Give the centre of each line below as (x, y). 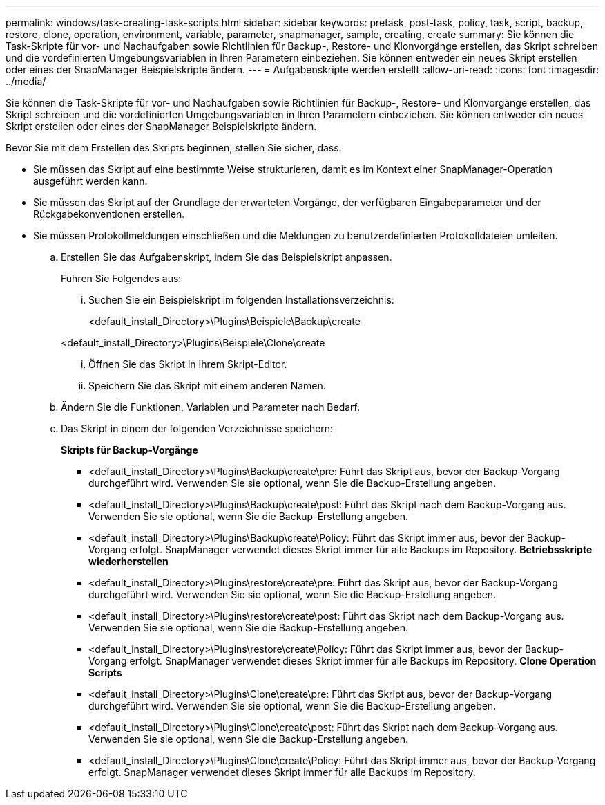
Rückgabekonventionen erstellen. (109, 214)
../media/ (26, 81)
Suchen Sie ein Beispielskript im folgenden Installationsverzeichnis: (241, 300)
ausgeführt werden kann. (90, 181)
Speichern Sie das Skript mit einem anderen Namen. (207, 386)
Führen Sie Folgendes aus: (121, 278)
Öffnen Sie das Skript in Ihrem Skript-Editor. (188, 364)
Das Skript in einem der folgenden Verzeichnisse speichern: (197, 428)
